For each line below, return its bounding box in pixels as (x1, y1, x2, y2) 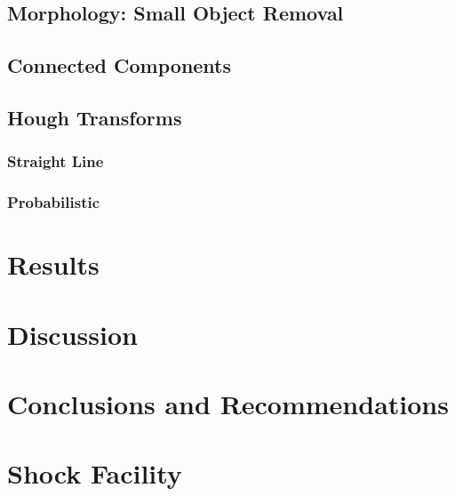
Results (7, 246, 100, 283)
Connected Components (7, 52, 232, 79)
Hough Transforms (7, 103, 182, 131)
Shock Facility (7, 455, 182, 492)
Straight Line (7, 150, 104, 172)
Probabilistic (7, 191, 100, 213)
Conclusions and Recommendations (7, 385, 449, 421)
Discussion (7, 316, 138, 352)
